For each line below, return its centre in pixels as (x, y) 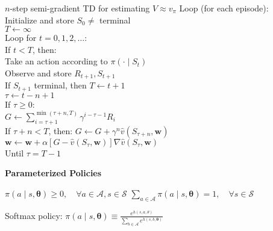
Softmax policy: (34, 215)
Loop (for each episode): (224, 8)
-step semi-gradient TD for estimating (80, 8)
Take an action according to (56, 61)
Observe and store (38, 72)
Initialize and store (39, 20)
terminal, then (60, 85)
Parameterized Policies (53, 173)
